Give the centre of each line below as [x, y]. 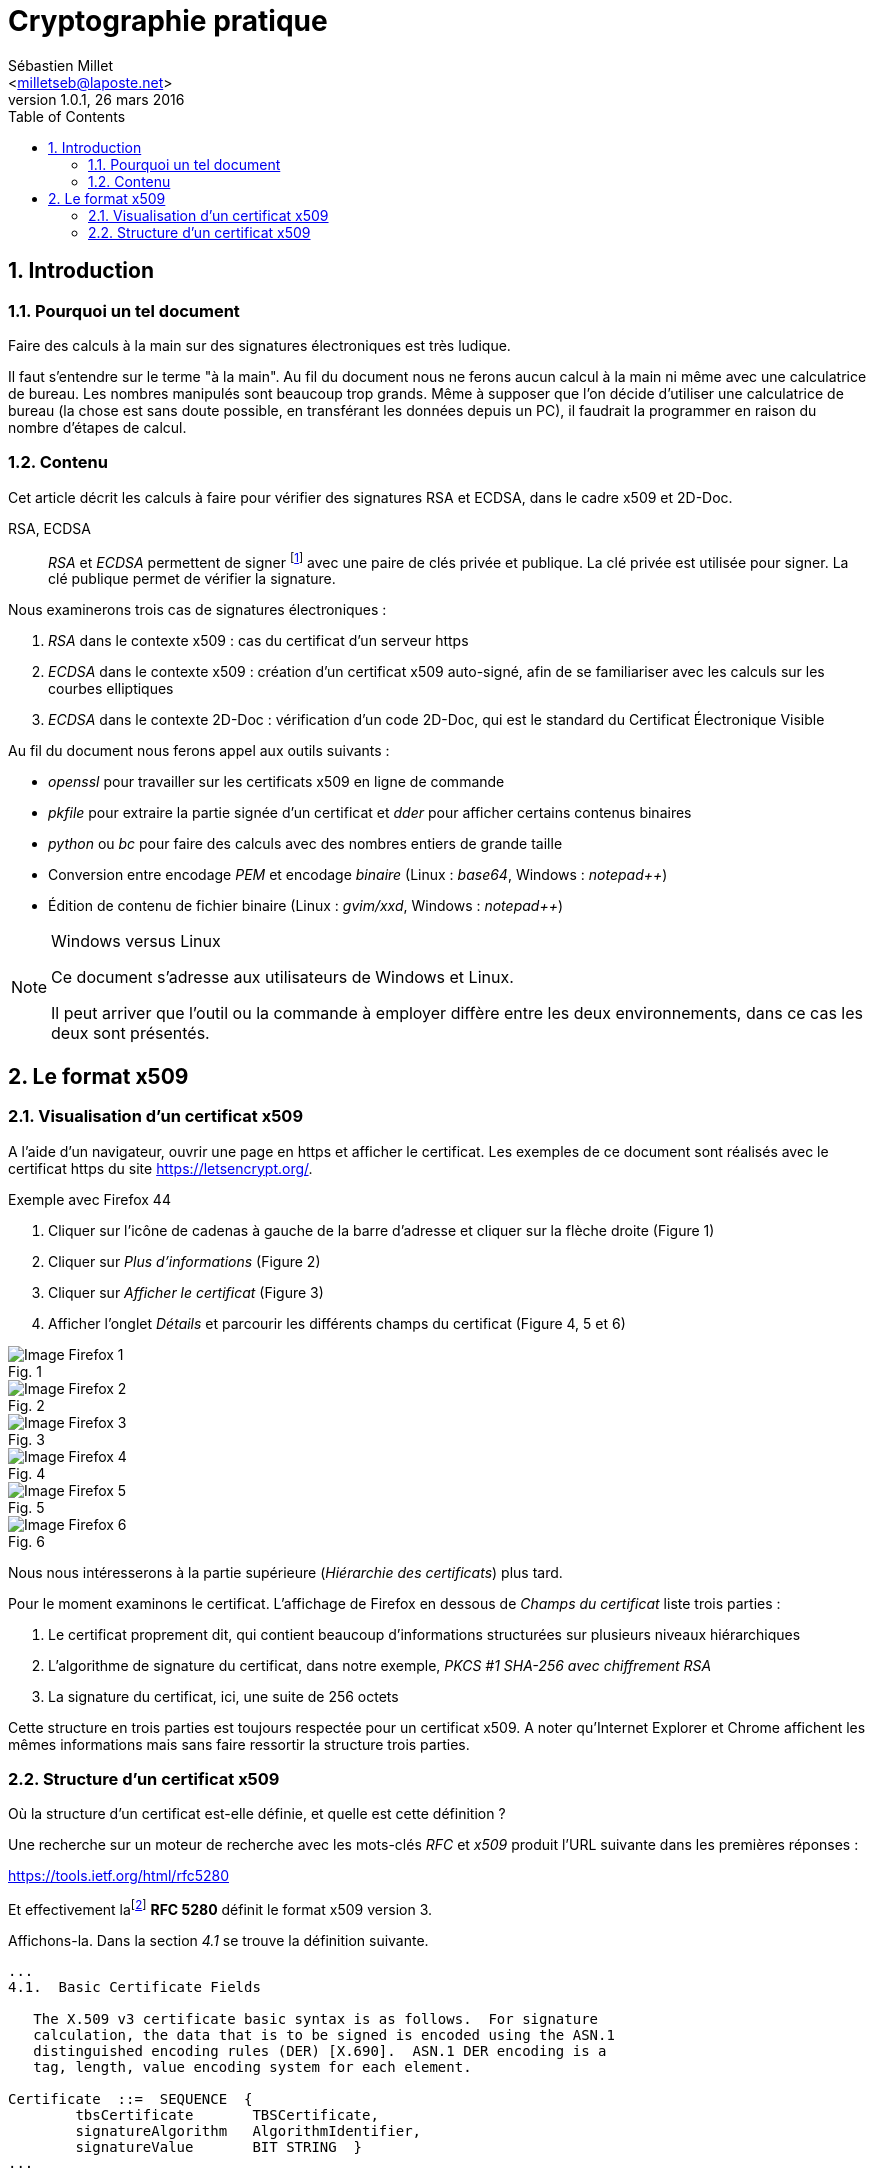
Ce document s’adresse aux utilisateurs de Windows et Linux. [282, 977]
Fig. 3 [26, 1439]
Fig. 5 [26, 1507]
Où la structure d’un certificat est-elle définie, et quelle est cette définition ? [257, 1814]
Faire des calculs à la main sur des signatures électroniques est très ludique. [259, 345]
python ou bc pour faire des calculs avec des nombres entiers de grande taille [305, 844]
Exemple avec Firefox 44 [89, 1199]
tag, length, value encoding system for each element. [252, 2067]
